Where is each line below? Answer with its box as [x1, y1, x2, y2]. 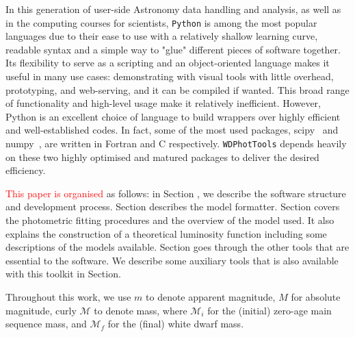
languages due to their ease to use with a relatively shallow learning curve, [5, 29, 318, 43]
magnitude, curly [5, 303, 77, 317]
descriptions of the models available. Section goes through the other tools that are [5, 240, 350, 254]
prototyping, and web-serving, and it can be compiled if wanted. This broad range [5, 82, 350, 97]
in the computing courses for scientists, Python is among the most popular [5, 15, 317, 29]
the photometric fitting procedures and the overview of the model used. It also [5, 213, 334, 227]
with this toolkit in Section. [5, 266, 121, 281]
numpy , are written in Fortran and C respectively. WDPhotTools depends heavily [5, 136, 347, 150]
